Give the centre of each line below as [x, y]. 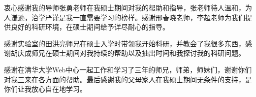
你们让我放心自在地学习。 [45, 89]
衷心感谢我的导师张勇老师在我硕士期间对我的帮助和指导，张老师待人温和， [125, 7]
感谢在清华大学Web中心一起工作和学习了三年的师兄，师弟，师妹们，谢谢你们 [128, 69]
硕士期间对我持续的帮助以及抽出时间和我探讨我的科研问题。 [148, 53]
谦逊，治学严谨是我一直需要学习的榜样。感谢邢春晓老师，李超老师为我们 [128, 17]
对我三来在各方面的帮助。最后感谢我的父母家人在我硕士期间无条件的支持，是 [128, 79]
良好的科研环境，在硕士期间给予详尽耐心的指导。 [90, 27]
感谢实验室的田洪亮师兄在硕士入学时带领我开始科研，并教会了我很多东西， [125, 43]
